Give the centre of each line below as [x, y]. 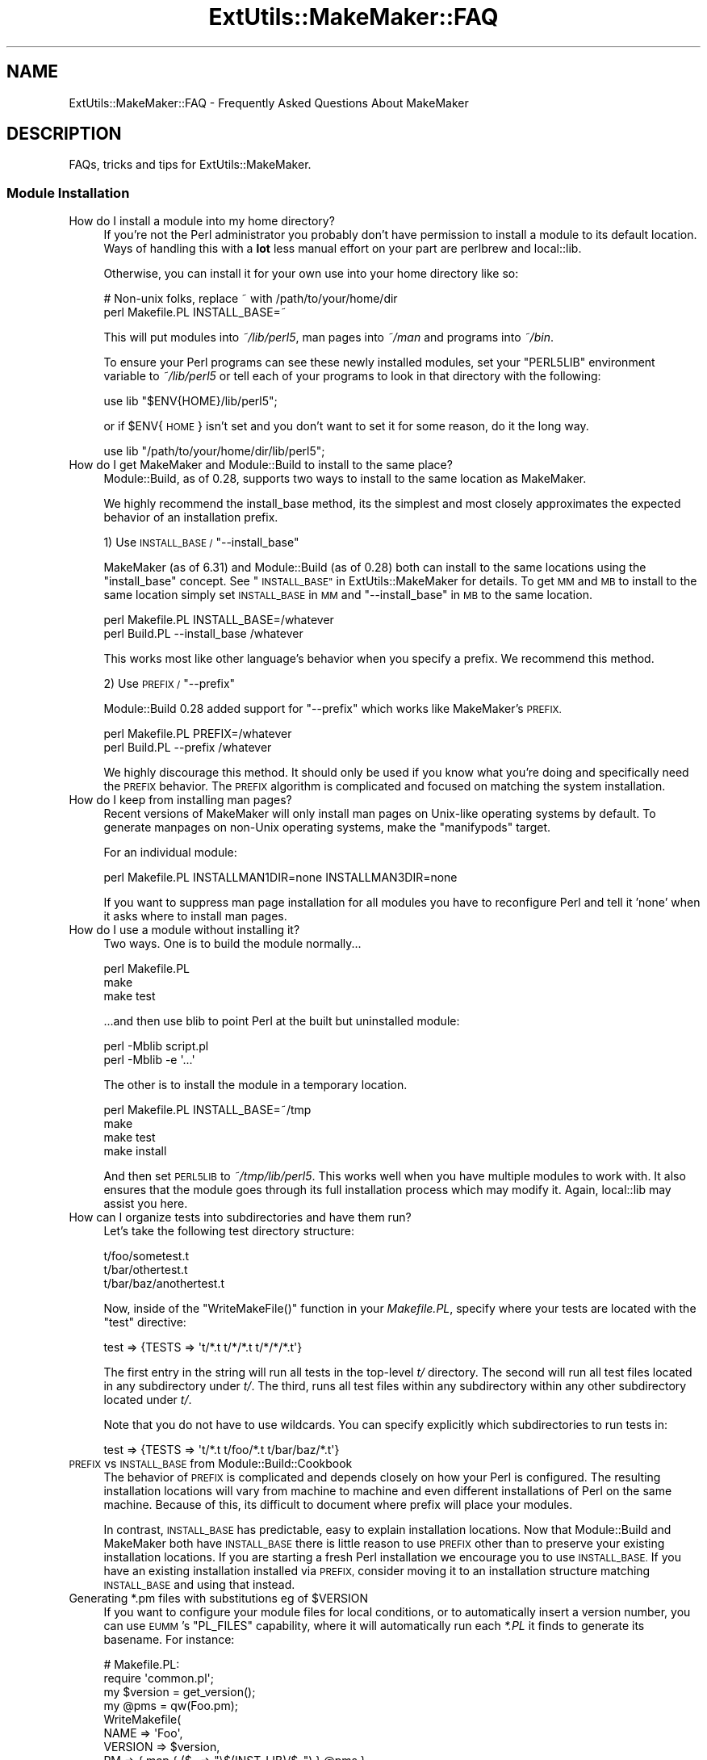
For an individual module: [170, 853]
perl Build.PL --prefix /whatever [188, 748]
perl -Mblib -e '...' [149, 1060]
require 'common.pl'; [159, 1678]
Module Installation [68, 193]
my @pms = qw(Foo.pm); [171, 1706]
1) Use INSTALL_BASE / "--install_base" [201, 543]
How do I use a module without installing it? [184, 930]
